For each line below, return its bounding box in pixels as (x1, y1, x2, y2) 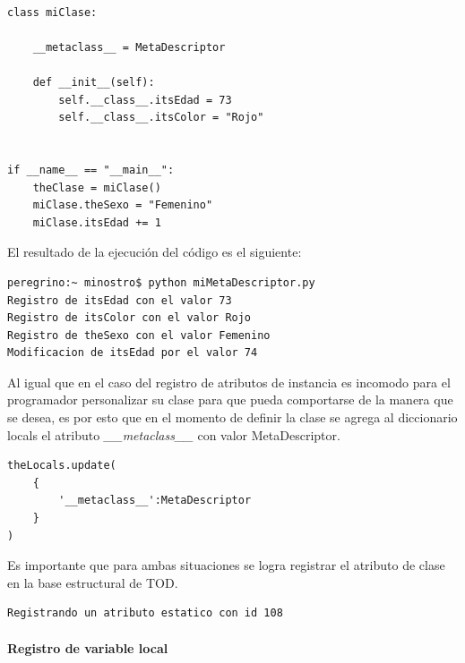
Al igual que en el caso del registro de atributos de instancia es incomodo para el (7, 372, 451, 391)
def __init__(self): (32, 75, 155, 89)
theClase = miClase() (32, 181, 161, 194)
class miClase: (7, 5, 98, 19)
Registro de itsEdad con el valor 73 (7, 293, 232, 307)
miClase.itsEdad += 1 (32, 216, 161, 229)
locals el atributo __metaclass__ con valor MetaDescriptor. (7, 425, 340, 444)
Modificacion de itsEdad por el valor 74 (7, 346, 258, 360)
